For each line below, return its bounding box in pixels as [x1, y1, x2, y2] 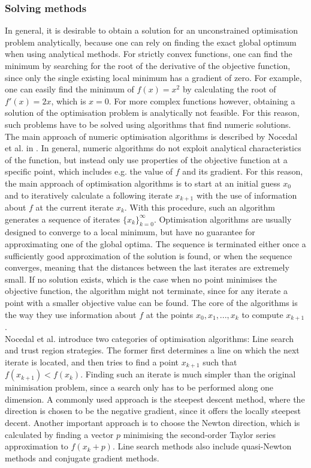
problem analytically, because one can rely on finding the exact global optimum [5, 35, 297, 48]
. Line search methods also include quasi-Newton [112, 440, 292, 452]
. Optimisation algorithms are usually [153, 212, 292, 225]
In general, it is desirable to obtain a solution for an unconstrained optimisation [5, 24, 298, 37]
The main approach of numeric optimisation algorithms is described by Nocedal [5, 130, 298, 142]
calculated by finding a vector [5, 428, 114, 440]
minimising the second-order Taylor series [123, 428, 276, 440]
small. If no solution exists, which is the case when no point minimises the [5, 272, 277, 285]
